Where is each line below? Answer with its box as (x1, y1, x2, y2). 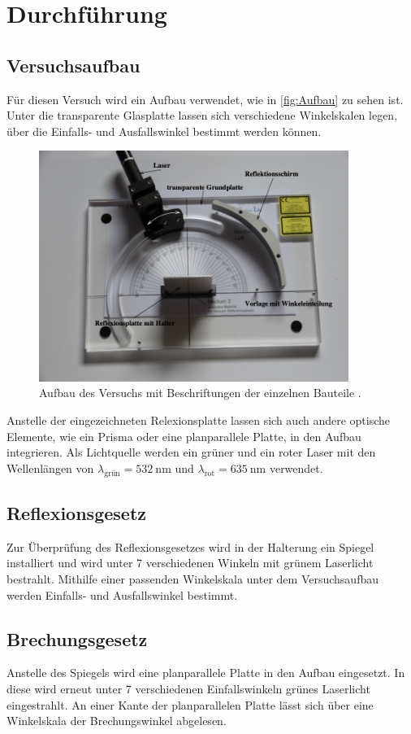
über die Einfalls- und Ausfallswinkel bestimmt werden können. (6, 122, 322, 139)
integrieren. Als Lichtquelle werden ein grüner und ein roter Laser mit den (6, 443, 376, 461)
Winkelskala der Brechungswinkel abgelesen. (6, 712, 227, 729)
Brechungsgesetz (6, 626, 148, 651)
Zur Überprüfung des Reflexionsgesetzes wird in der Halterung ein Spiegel (6, 538, 374, 555)
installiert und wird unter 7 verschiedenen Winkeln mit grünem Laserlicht (6, 554, 374, 571)
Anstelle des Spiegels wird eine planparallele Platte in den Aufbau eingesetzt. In (6, 664, 405, 681)
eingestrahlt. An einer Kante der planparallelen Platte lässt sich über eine (6, 696, 374, 713)
